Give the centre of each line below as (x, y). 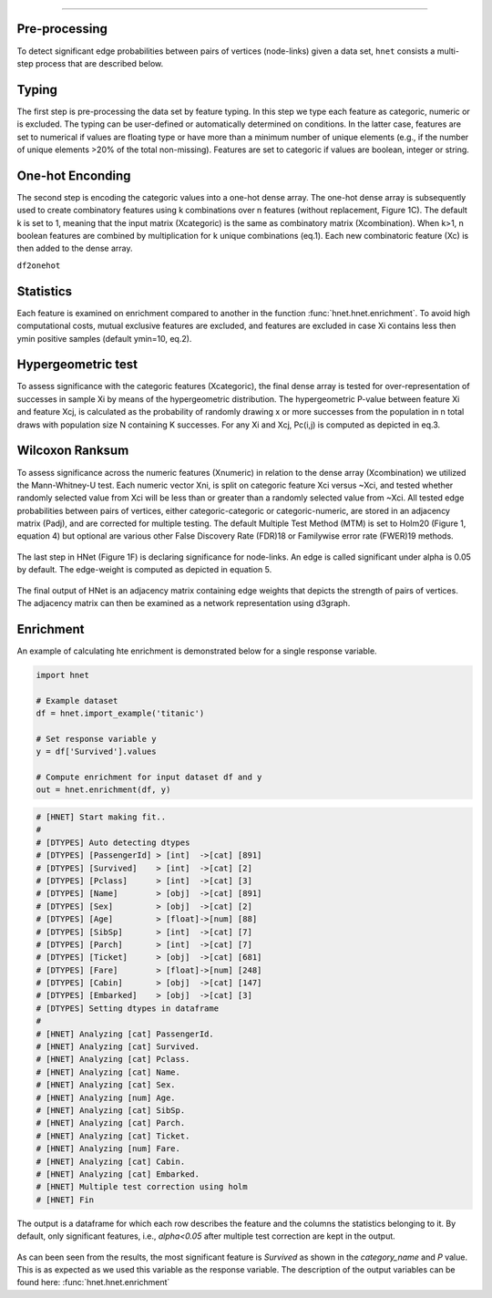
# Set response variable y (96, 739)
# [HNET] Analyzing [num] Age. (106, 1097)
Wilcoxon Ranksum (73, 451)
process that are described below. (99, 63)
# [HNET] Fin (65, 1200)
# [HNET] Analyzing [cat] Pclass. (113, 1059)
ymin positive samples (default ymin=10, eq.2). (104, 338)
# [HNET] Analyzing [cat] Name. (108, 1072)
